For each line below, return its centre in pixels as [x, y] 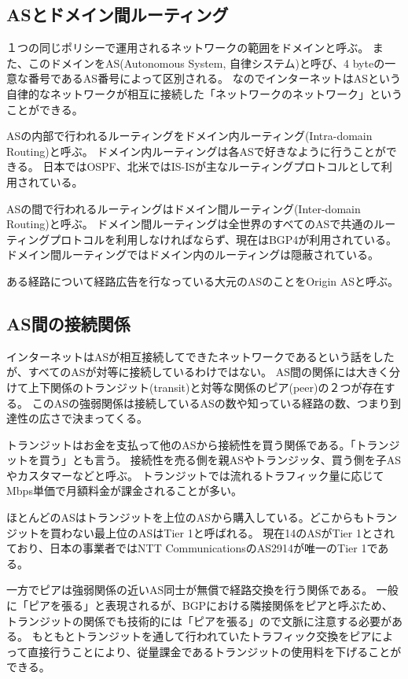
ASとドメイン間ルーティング [118, 15]
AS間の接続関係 [68, 323]
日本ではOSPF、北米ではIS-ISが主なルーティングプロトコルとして [212, 166]
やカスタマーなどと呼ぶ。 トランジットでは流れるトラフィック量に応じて [195, 475]
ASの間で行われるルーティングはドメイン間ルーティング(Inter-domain [184, 208]
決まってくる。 [110, 418]
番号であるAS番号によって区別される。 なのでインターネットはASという [214, 78]
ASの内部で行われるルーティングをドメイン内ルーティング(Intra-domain [189, 136]
